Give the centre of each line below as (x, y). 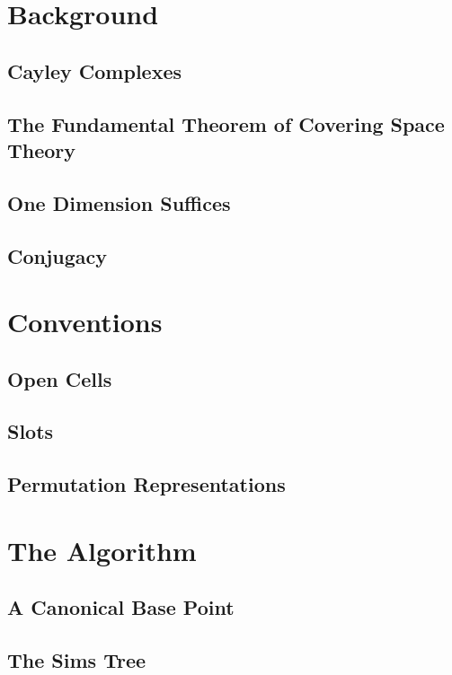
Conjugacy (58, 255)
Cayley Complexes (94, 70)
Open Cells (60, 378)
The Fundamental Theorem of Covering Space (226, 123)
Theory (42, 149)
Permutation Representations (146, 484)
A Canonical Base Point (121, 607)
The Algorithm (102, 550)
